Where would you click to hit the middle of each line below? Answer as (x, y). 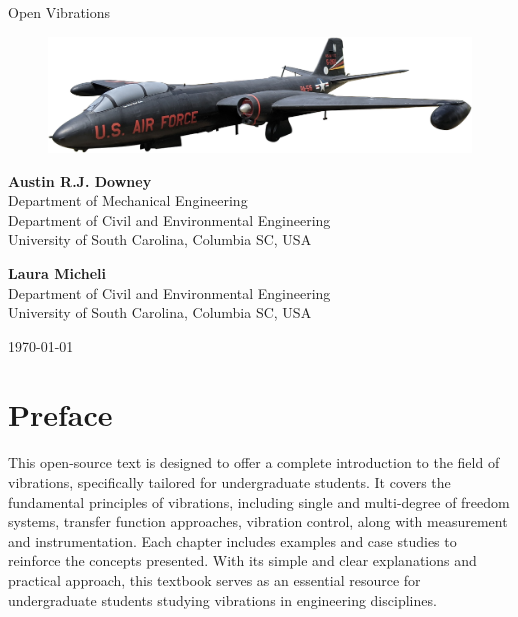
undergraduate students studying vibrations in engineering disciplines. (222, 599)
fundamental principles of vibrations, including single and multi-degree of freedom (259, 501)
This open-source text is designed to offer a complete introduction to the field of (254, 462)
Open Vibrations (59, 12)
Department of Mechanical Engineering (128, 200)
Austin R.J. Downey (80, 180)
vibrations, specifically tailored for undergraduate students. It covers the (229, 482)
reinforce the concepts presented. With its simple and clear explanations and (242, 560)
